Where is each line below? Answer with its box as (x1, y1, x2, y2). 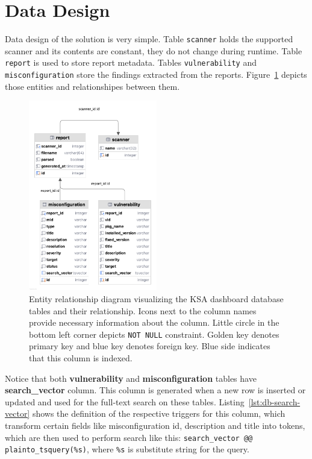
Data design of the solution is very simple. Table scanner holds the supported (5, 33, 293, 45)
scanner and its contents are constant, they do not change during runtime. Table (5, 44, 302, 57)
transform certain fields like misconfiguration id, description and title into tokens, (5, 419, 305, 432)
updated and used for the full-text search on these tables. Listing (5, 395, 245, 408)
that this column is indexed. (29, 352, 133, 364)
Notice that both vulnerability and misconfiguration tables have (5, 372, 257, 384)
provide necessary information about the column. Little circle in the (29, 316, 279, 329)
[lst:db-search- (248, 395, 301, 408)
